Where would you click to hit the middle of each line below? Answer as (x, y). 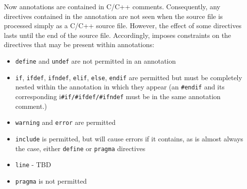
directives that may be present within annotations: (79, 44)
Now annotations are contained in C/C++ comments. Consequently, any (112, 6)
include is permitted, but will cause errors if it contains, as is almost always (129, 138)
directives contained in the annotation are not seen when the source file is (114, 16)
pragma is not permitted (51, 180)
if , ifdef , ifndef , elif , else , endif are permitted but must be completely (129, 77)
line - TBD (33, 164)
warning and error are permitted (65, 122)
